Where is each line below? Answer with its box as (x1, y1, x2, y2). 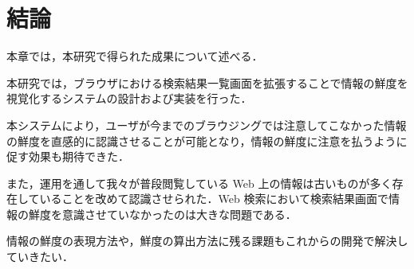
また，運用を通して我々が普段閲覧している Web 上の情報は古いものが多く (6, 174, 392, 191)
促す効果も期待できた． (6, 148, 129, 165)
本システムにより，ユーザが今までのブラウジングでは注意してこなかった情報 (6, 116, 407, 133)
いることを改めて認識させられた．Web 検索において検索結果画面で (39, 190, 389, 207)
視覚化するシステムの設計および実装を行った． (6, 90, 252, 107)
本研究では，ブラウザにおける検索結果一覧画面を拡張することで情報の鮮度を (6, 74, 408, 91)
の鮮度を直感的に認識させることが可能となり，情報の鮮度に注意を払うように (6, 132, 408, 149)
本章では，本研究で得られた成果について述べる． (6, 48, 263, 64)
